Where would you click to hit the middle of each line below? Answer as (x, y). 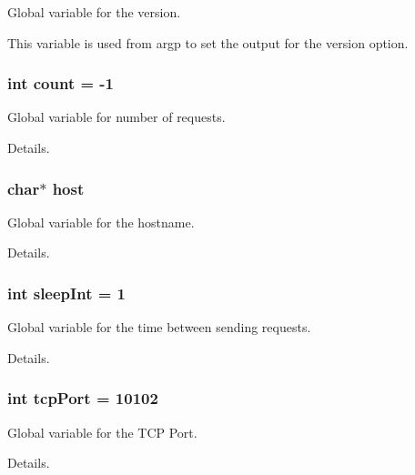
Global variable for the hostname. (101, 222)
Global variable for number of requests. (116, 117)
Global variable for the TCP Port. (102, 432)
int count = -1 (61, 83)
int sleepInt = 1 (67, 293)
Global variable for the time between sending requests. (159, 327)
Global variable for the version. (94, 12)
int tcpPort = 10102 (83, 398)
